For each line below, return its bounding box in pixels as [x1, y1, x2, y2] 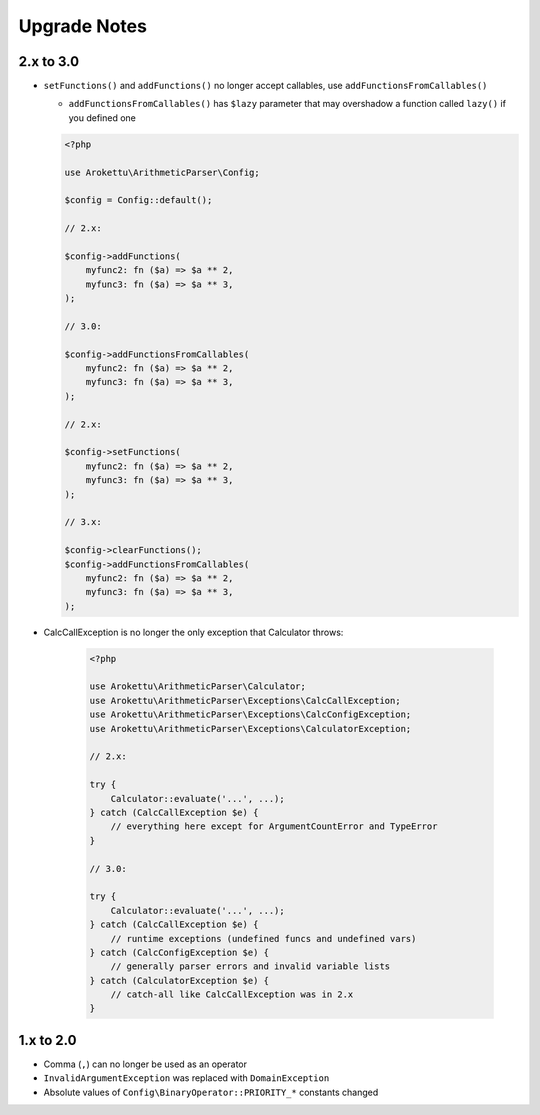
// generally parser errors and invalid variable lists [110, 961, 391, 972]
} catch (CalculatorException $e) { [89, 975, 270, 986]
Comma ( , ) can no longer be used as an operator [43, 1058, 248, 1070]
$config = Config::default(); [64, 195, 213, 206]
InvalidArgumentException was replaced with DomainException [43, 1072, 330, 1084]
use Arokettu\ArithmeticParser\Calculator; [89, 681, 307, 692]
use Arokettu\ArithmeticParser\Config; [64, 166, 260, 178]
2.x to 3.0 [18, 53, 80, 70]
